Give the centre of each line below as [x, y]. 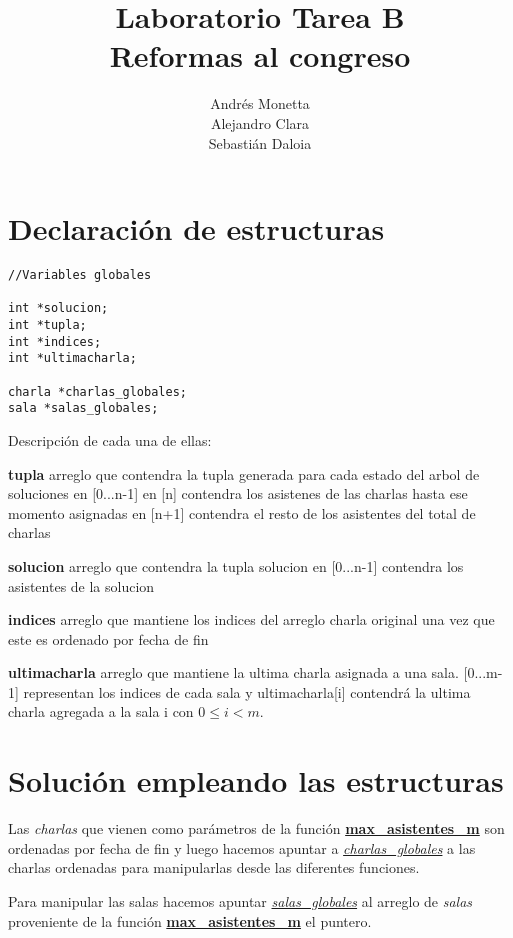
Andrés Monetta [260, 103]
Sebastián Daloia [260, 142]
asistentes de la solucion [81, 585]
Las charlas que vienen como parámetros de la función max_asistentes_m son [256, 828]
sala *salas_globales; [83, 408]
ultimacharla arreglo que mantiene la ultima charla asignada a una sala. [233, 672]
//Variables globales [80, 275]
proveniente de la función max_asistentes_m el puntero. [190, 920]
